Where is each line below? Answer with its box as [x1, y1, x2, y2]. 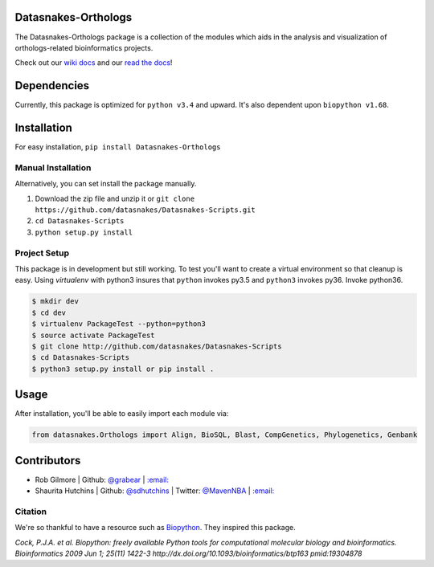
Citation [14, 506, 47, 517]
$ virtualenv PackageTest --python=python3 [31, 320, 207, 328]
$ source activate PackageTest [31, 330, 156, 340]
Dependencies [14, 79, 90, 92]
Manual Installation [14, 161, 92, 173]
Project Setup [14, 247, 70, 259]
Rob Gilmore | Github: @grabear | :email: [35, 475, 169, 484]
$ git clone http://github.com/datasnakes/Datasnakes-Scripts [31, 341, 282, 351]
